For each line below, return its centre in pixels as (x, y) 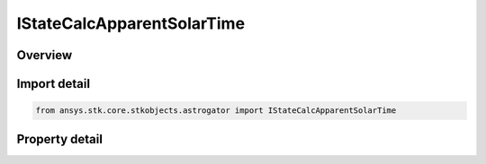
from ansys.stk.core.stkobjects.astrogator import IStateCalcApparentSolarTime (216, 111)
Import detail (53, 84)
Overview (45, 55)
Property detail (60, 139)
